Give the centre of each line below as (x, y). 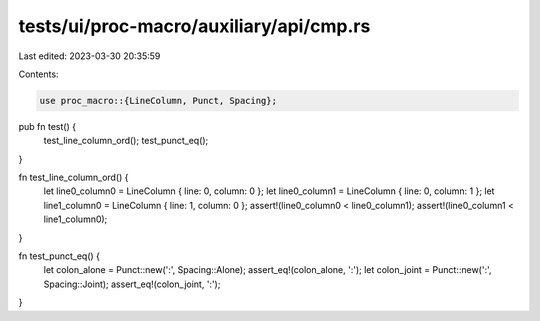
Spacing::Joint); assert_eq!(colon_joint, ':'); (132, 284)
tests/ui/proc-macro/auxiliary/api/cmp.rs (194, 26)
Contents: (38, 74)
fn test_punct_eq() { (59, 256)
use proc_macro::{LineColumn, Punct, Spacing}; (158, 100)
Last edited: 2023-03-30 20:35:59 (89, 56)
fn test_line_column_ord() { (73, 177)
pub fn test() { (47, 126)
